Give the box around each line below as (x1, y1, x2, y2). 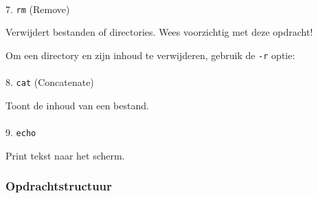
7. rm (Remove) (5, 1, 70, 16)
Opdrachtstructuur (5, 177, 112, 195)
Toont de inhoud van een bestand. (5, 98, 149, 112)
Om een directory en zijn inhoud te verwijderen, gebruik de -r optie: (5, 47, 295, 62)
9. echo (5, 124, 36, 139)
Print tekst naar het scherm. (5, 148, 125, 162)
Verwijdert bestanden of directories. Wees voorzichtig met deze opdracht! (5, 25, 313, 39)
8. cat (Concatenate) (5, 75, 94, 89)
